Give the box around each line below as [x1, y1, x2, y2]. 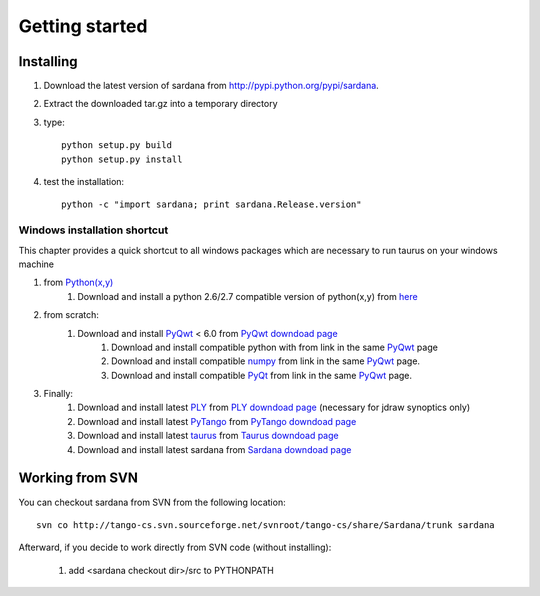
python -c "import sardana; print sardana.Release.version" [61, 199, 362, 210]
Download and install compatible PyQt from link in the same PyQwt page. [111, 369, 413, 381]
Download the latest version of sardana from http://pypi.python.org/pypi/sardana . [43, 80, 379, 92]
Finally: [43, 388, 74, 400]
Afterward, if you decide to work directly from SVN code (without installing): [18, 541, 332, 554]
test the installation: [43, 176, 125, 188]
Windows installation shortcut [18, 223, 169, 237]
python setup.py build [61, 140, 173, 151]
